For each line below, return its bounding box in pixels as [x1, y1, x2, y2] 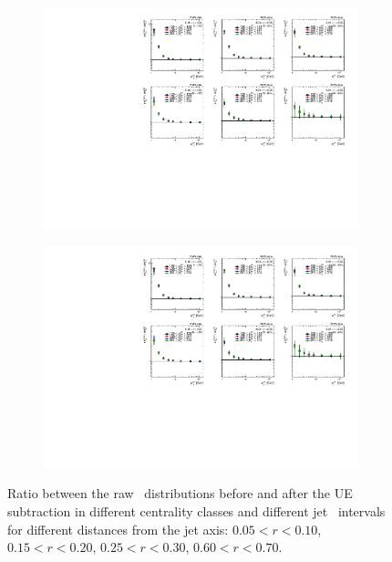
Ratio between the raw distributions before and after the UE [7, 484, 353, 503]
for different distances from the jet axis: [7, 519, 229, 538]
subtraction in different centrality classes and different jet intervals [7, 502, 386, 520]
